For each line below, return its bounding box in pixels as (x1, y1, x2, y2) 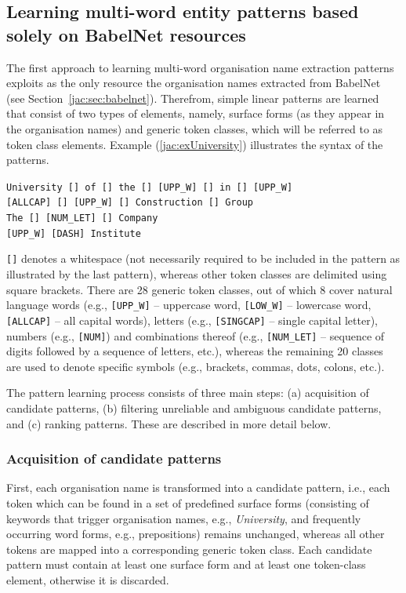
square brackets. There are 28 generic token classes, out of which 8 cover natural (6, 281, 393, 297)
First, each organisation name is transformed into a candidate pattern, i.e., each (6, 479, 390, 496)
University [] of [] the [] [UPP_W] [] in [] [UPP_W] (6, 181, 293, 193)
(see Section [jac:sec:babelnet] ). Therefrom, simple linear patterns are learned (6, 89, 379, 106)
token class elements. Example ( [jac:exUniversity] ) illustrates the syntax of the (6, 136, 383, 152)
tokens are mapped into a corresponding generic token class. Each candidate (6, 540, 372, 557)
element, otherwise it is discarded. (6, 571, 169, 588)
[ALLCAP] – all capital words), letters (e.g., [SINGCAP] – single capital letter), (6, 311, 379, 328)
